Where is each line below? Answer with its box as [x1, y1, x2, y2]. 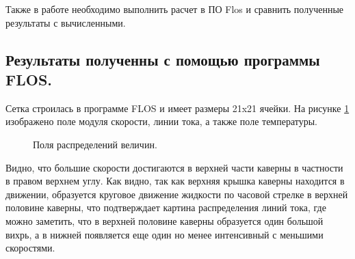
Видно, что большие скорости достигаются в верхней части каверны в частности [5, 160, 343, 174]
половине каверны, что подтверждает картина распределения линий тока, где [5, 200, 326, 215]
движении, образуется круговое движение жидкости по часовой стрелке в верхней [5, 187, 348, 201]
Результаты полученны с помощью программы [5, 49, 320, 70]
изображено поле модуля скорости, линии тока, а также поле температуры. [5, 114, 317, 128]
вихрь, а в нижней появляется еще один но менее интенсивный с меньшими [5, 227, 324, 241]
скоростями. [5, 241, 55, 255]
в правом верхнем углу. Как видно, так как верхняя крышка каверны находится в [5, 174, 345, 188]
